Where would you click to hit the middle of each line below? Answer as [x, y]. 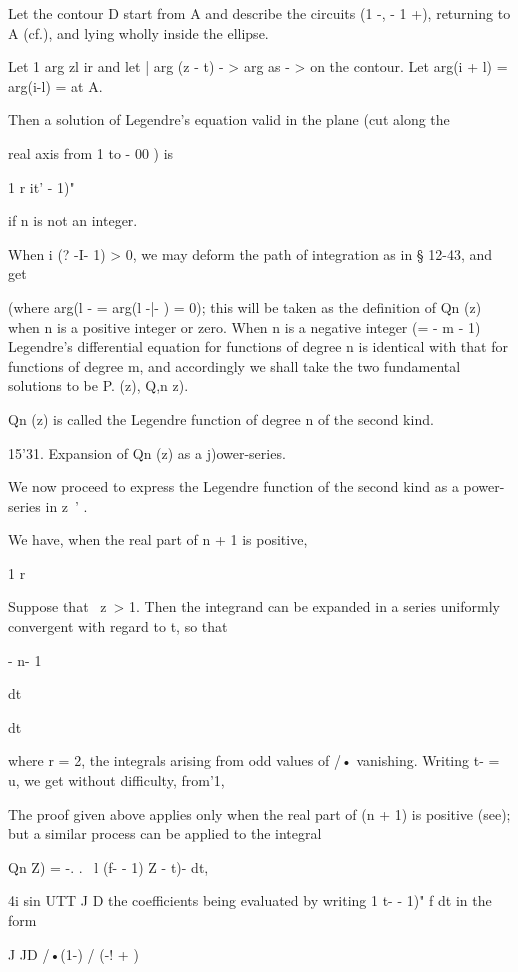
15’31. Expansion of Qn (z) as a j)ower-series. [147, 452]
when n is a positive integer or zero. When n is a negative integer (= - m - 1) [244, 326]
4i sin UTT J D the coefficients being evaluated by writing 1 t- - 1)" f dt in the [250, 900]
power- [484, 486]
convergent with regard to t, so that [118, 626]
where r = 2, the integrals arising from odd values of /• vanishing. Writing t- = [254, 760]
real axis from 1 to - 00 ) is [91, 152]
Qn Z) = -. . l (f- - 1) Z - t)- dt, [108, 866]
